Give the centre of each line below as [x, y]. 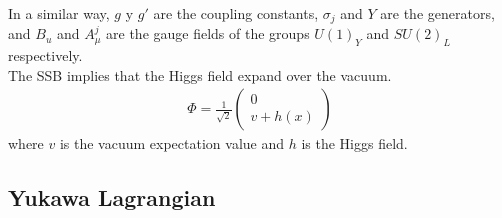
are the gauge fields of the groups [208, 33]
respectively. [45, 55]
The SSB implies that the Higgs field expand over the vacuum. [200, 74]
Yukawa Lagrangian [112, 197]
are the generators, [437, 13]
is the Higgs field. [354, 143]
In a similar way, [59, 13]
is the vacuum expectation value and [172, 143]
